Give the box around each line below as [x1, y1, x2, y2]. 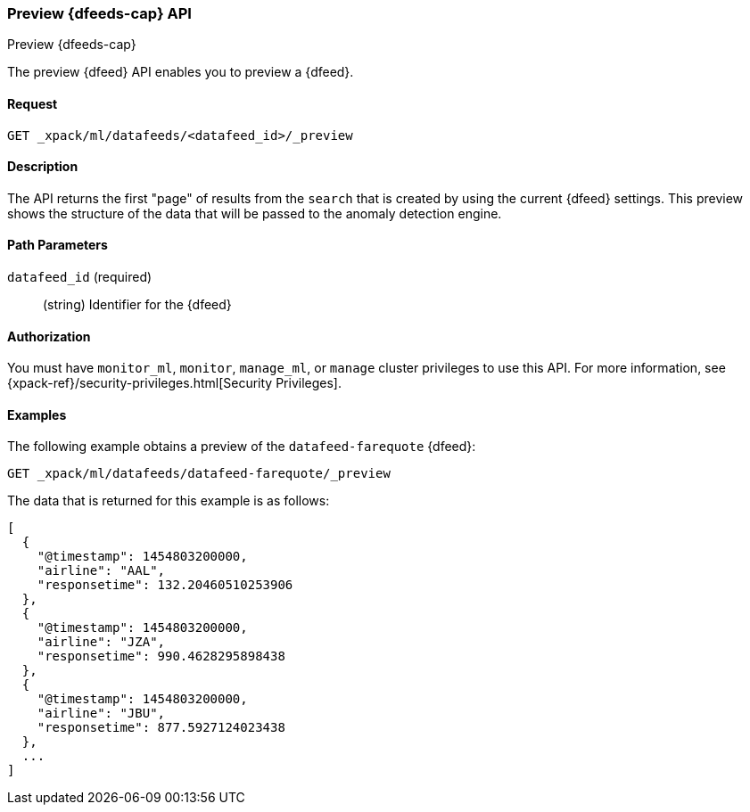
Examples [7, 406, 67, 422]
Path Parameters [7, 237, 108, 253]
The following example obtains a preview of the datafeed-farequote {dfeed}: [7, 439, 476, 455]
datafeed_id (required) [7, 269, 152, 285]
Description [7, 159, 78, 175]
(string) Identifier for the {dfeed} [43, 297, 232, 313]
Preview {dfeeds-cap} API [7, 4, 192, 22]
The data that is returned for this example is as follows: [7, 493, 330, 509]
